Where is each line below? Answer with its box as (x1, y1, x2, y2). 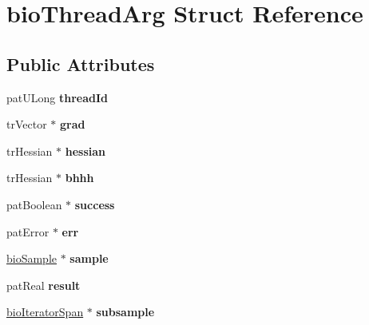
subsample (96, 303, 155, 320)
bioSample (6, 250, 58, 267)
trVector (6, 116, 47, 133)
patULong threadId (6, 89, 108, 105)
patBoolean (6, 196, 62, 212)
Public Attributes (6, 51, 155, 76)
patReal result (6, 276, 81, 293)
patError (6, 223, 50, 240)
